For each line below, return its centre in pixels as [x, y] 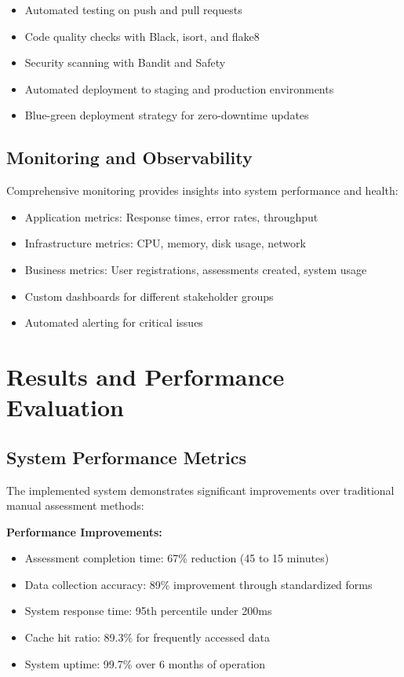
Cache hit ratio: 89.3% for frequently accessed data [147, 637]
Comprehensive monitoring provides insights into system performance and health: [202, 190]
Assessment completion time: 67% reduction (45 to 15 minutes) [177, 558]
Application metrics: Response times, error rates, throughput [171, 216]
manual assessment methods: [75, 505]
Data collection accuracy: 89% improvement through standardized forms [198, 584]
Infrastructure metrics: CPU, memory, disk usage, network [165, 243]
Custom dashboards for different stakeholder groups [149, 296]
